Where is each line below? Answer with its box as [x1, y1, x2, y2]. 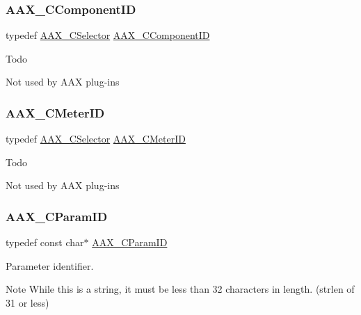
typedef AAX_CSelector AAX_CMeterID [6, 131, 186, 146]
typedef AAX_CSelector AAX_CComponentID [6, 28, 210, 42]
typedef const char [6, 235, 84, 250]
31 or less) [6, 296, 49, 309]
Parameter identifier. [6, 258, 94, 273]
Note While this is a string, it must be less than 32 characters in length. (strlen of [6, 282, 355, 296]
